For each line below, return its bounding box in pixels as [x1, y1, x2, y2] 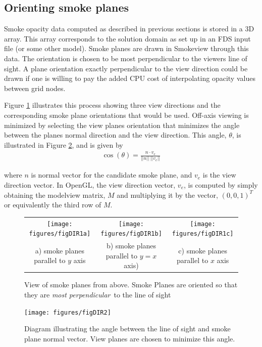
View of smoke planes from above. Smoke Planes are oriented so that [24, 279, 238, 290]
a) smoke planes [35, 245, 84, 255]
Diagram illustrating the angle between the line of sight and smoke [24, 323, 231, 334]
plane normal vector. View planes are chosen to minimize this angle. [24, 333, 235, 343]
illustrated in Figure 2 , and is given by [4, 139, 123, 150]
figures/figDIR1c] [172, 230, 234, 238]
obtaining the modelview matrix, [4, 189, 106, 200]
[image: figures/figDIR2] [24, 309, 111, 316]
